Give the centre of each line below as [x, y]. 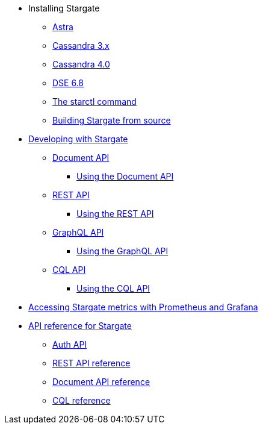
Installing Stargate [64, 8]
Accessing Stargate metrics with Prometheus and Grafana [143, 307]
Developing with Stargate [78, 139]
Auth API [70, 344]
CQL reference [82, 400]
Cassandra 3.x [81, 45]
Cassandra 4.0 [81, 64]
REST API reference [91, 363]
